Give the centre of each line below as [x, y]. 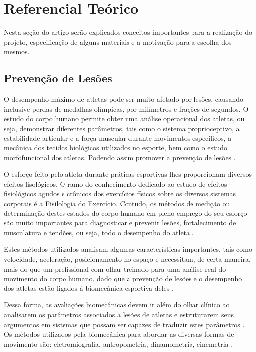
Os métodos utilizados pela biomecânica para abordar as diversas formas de [119, 334]
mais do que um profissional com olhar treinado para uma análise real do [115, 268]
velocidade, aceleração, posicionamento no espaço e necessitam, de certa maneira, [127, 259]
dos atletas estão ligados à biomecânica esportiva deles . [89, 288]
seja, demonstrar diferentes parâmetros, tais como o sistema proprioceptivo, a [122, 128]
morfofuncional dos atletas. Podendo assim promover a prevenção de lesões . [120, 157]
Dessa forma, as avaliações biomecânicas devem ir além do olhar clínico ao [117, 305]
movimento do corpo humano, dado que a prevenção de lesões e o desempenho [123, 278]
